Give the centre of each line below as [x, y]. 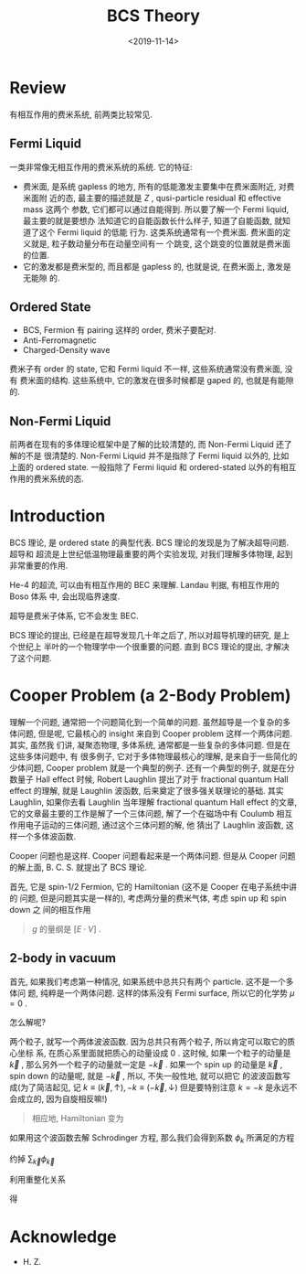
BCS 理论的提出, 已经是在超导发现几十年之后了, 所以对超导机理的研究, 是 [146, 636]
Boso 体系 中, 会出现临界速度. [65, 596]
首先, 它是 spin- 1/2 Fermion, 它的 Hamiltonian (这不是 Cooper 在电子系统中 [149, 887]
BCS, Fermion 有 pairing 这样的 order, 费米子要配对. [119, 330]
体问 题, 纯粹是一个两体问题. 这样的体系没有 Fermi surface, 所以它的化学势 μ [152, 992]
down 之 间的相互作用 [50, 910]
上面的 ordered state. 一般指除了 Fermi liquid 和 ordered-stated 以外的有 [145, 467]
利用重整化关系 [37, 1180]
